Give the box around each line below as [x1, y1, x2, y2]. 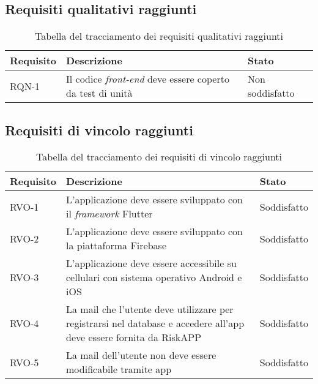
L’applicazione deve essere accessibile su [66, 256, 237, 271]
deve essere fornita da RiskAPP [66, 330, 202, 345]
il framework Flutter [66, 206, 153, 221]
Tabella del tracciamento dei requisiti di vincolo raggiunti [35, 149, 283, 164]
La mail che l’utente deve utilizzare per [66, 302, 234, 317]
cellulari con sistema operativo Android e [66, 270, 242, 285]
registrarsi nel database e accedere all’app [66, 316, 245, 331]
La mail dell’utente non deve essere [66, 348, 216, 363]
